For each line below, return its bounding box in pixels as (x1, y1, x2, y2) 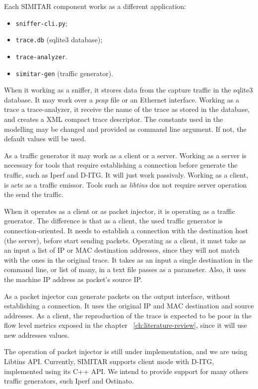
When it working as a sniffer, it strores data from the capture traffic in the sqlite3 (4, 85, 253, 95)
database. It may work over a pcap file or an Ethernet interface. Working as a (4, 94, 239, 104)
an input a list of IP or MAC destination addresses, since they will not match (4, 245, 240, 255)
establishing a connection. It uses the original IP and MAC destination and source (4, 300, 254, 311)
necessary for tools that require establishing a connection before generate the (4, 160, 238, 170)
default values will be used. (4, 133, 86, 144)
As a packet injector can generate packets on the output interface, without (4, 291, 231, 301)
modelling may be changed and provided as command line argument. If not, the (4, 123, 247, 134)
